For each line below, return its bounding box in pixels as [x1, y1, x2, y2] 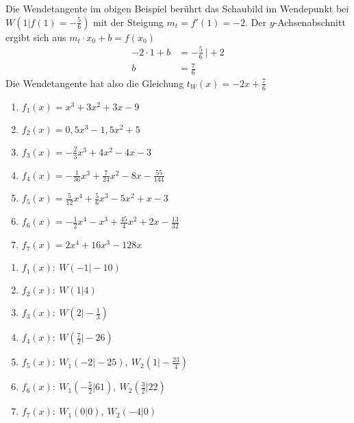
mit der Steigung [93, 14, 164, 29]
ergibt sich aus [5, 29, 66, 44]
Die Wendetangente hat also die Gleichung [5, 75, 184, 90]
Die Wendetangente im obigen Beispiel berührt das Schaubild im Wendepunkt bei [5, 1, 349, 15]
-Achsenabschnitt [274, 14, 346, 29]
